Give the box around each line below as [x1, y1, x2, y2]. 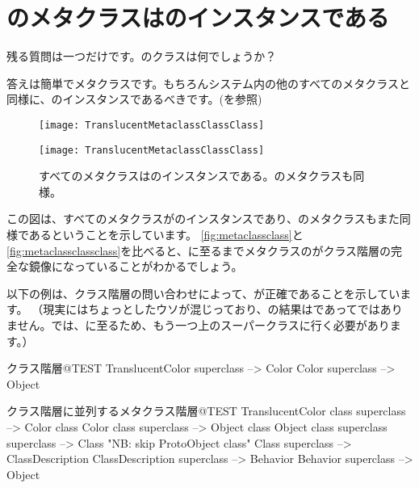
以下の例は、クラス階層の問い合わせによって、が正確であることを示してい [6, 284, 400, 301]
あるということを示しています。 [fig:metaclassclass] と [28, 226, 304, 242]
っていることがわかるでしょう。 [73, 258, 243, 275]
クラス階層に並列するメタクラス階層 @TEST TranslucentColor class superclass [6, 402, 406, 419]
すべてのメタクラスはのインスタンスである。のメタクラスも [39, 167, 354, 184]
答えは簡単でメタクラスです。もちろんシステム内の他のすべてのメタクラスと [6, 74, 411, 91]
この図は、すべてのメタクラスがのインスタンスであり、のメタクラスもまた [6, 210, 400, 227]
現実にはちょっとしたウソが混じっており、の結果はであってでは [43, 301, 380, 318]
